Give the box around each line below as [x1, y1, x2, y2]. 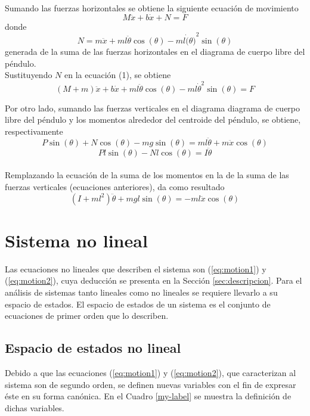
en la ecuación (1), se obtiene [64, 69, 171, 81]
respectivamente [5, 125, 63, 137]
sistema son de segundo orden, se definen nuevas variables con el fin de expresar [5, 378, 296, 390]
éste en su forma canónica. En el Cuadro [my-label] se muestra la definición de [5, 390, 292, 402]
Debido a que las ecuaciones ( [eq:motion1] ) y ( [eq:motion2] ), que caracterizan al [5, 366, 296, 378]
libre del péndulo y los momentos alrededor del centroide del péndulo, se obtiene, [5, 113, 301, 126]
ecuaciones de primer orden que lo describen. [5, 309, 169, 322]
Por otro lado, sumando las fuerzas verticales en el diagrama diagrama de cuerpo [5, 101, 300, 114]
